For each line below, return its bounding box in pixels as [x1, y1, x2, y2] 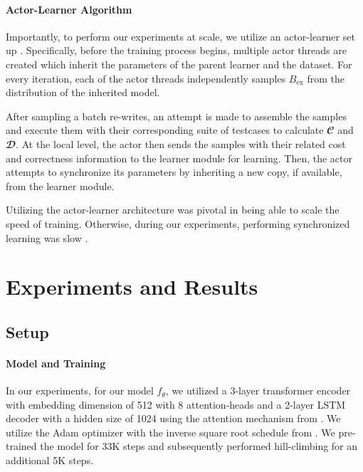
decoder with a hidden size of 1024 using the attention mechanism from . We [6, 411, 341, 426]
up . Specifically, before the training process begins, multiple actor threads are [6, 43, 347, 58]
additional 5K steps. [6, 453, 94, 468]
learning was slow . [6, 230, 88, 245]
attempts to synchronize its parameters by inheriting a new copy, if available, [6, 164, 342, 179]
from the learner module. [6, 178, 115, 193]
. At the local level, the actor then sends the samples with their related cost [16, 136, 346, 151]
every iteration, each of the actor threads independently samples [6, 70, 286, 85]
